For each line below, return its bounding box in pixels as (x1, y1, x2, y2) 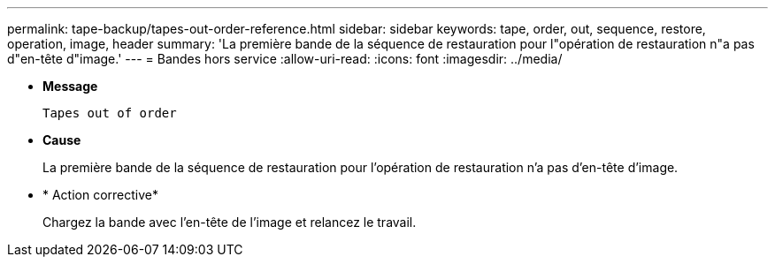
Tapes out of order (42, 106, 177, 120)
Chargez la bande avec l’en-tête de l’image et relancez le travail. (42, 215, 417, 230)
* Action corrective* (42, 187, 159, 202)
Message (42, 79, 98, 94)
